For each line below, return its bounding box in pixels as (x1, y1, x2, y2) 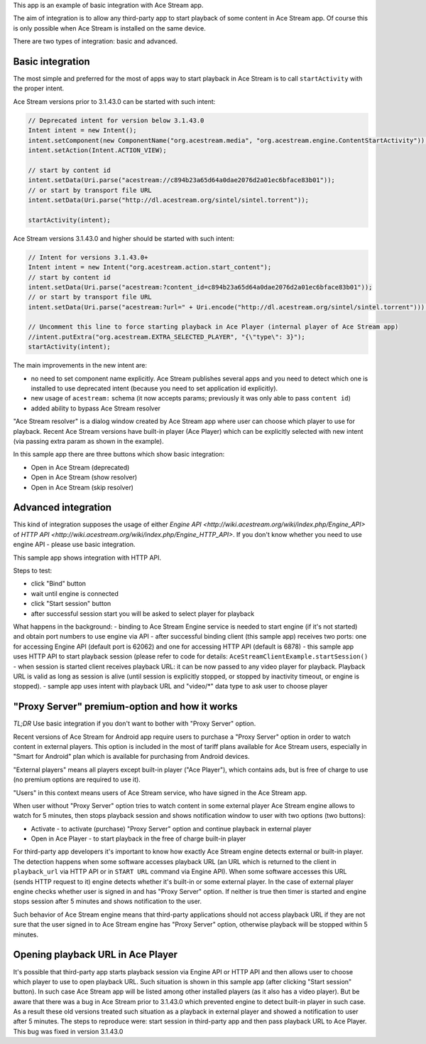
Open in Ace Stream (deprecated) (31, 463, 130, 472)
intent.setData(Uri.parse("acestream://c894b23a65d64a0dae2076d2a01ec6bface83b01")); (28, 176, 335, 184)
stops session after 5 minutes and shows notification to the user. (13, 897, 202, 906)
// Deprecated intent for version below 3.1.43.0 (28, 116, 204, 124)
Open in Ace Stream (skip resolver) (31, 483, 134, 491)
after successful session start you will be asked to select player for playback (31, 609, 255, 618)
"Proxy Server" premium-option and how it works (13, 701, 238, 713)
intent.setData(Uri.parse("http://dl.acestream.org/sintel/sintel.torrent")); (28, 196, 309, 204)
